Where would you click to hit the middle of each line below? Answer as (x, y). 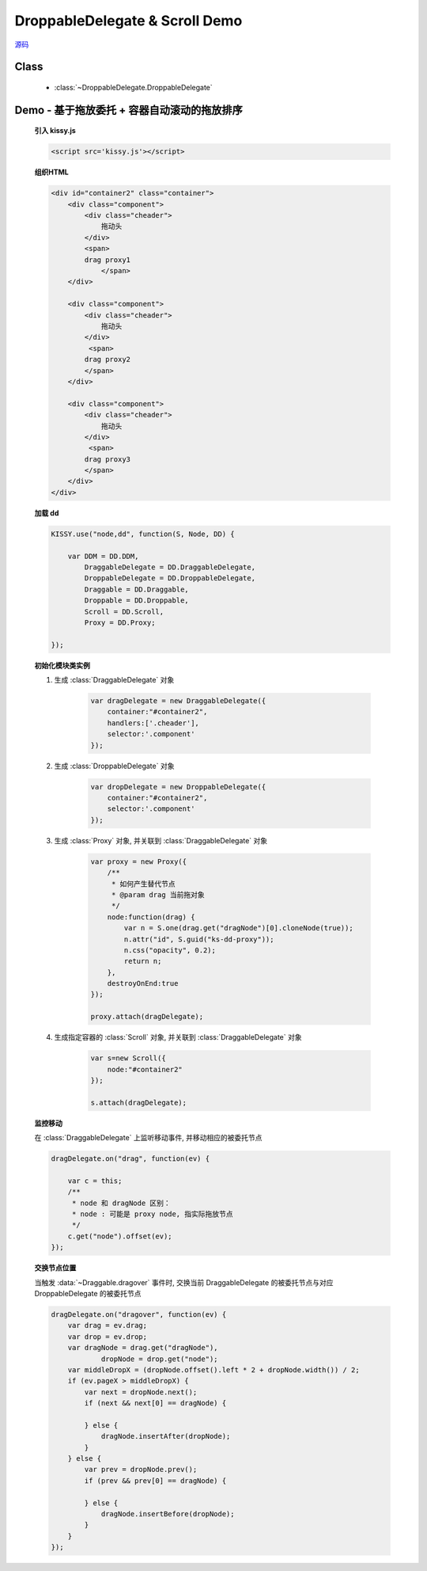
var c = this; (95, 1181)
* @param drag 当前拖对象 (158, 894)
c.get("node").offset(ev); (120, 1236)
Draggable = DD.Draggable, (136, 589)
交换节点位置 (55, 1268)
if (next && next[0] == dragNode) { (155, 1403)
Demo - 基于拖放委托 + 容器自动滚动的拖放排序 (128, 110)
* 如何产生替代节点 (143, 884)
